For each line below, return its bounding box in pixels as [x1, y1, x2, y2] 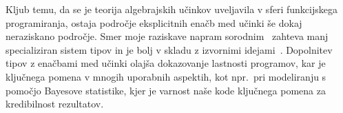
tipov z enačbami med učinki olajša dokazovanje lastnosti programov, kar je [6, 56, 326, 70]
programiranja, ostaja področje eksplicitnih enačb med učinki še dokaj [6, 15, 302, 30]
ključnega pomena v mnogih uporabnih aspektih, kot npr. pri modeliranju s [6, 69, 326, 83]
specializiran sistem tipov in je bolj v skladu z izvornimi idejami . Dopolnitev [6, 42, 333, 56]
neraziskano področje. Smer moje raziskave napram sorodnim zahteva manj [6, 29, 329, 43]
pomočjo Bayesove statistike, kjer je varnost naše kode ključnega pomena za [6, 83, 326, 97]
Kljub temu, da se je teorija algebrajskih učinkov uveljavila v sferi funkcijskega [6, 2, 337, 16]
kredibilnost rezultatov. [6, 96, 104, 111]
